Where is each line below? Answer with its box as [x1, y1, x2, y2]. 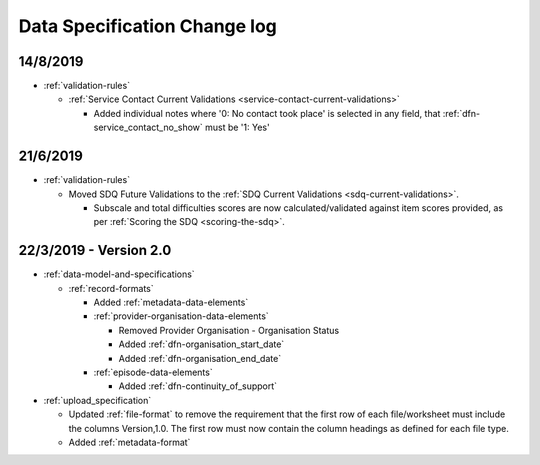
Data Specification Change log [18, 15, 277, 37]
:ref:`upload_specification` [43, 394, 152, 406]
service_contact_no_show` [93, 121, 204, 134]
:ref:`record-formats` [68, 282, 154, 294]
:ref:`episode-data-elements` [93, 366, 214, 378]
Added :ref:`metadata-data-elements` [93, 296, 249, 308]
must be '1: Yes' [205, 121, 270, 134]
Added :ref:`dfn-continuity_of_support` [118, 380, 278, 392]
